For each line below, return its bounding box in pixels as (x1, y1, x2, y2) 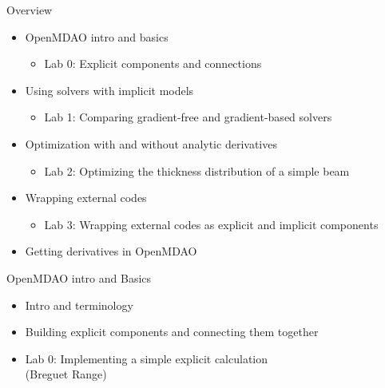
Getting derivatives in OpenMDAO (25, 243, 197, 259)
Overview (6, 2, 53, 18)
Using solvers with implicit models (25, 81, 194, 98)
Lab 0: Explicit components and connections (44, 55, 262, 72)
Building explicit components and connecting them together (25, 323, 319, 340)
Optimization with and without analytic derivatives (25, 135, 277, 152)
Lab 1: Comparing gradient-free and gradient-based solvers (44, 109, 332, 125)
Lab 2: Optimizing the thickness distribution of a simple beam (44, 162, 350, 179)
